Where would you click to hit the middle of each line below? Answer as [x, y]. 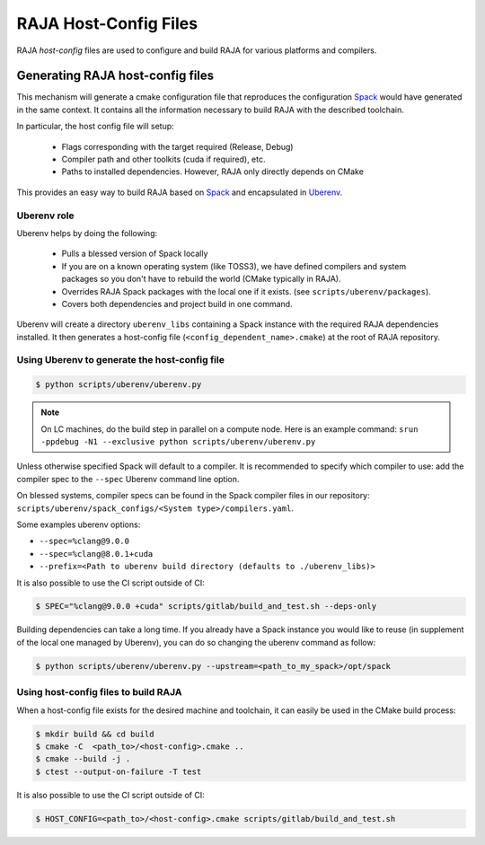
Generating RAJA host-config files [115, 76]
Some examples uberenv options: [79, 524]
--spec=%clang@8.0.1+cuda [96, 554]
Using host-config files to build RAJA [99, 692]
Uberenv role [46, 216]
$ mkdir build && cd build [95, 734]
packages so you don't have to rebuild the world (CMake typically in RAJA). [201, 279]
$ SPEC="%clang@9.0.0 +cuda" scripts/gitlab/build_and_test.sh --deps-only [206, 607]
